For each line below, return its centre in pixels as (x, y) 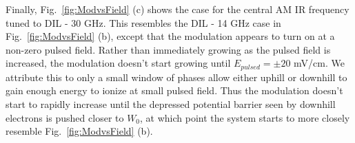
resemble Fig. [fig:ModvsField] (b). (79, 131)
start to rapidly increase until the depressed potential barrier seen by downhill (171, 104)
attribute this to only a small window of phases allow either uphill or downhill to (176, 77)
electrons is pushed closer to (65, 117)
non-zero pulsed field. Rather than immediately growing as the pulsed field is (168, 49)
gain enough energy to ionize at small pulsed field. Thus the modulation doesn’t (174, 90)
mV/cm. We (319, 63)
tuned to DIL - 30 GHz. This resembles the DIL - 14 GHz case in (143, 22)
